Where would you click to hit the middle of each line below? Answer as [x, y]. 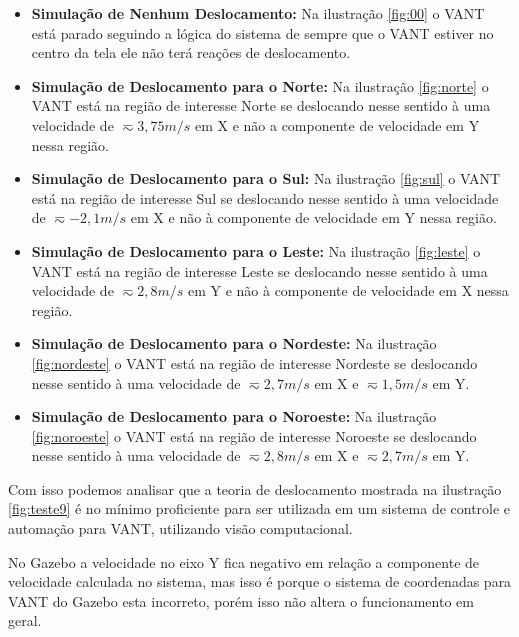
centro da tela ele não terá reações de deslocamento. [191, 52]
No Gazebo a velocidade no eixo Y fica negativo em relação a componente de [244, 561]
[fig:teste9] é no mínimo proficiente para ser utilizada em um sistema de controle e [259, 508]
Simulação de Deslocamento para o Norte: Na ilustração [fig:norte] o [260, 85]
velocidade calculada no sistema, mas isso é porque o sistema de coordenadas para [260, 581]
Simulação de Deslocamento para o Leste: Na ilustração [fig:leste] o [256, 250]
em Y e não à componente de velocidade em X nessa [348, 290]
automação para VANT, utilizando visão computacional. [180, 528]
